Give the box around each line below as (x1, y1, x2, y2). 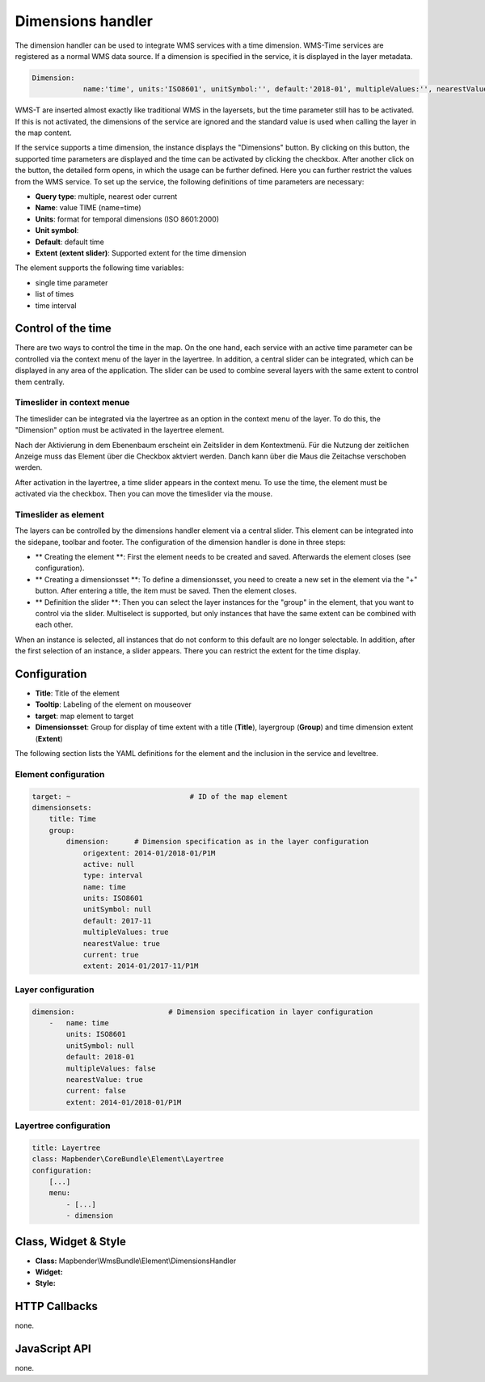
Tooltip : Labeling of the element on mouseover (35, 699, 192, 709)
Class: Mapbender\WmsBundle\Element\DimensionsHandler (35, 1256, 237, 1266)
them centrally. (15, 377, 65, 387)
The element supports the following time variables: (15, 263, 184, 273)
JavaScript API (15, 1342, 92, 1356)
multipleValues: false (65, 1063, 157, 1073)
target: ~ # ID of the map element (32, 792, 289, 801)
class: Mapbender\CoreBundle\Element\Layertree (32, 1155, 224, 1164)
